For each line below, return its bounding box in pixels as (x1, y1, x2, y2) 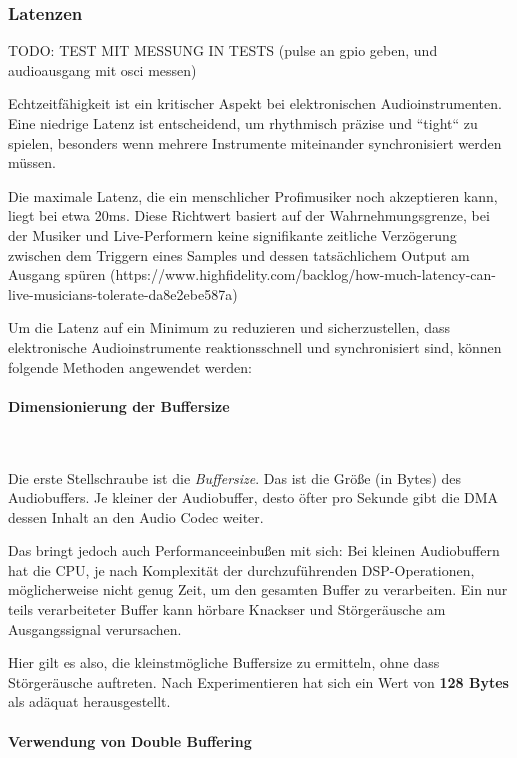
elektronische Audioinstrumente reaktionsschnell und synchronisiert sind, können (8, 336, 502, 357)
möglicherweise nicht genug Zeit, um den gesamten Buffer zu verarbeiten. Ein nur (8, 579, 508, 600)
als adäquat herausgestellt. (8, 691, 171, 712)
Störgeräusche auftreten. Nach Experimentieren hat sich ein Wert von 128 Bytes (8, 671, 509, 692)
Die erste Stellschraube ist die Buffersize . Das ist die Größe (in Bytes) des (8, 467, 462, 488)
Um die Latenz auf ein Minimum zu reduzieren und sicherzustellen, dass (8, 317, 450, 338)
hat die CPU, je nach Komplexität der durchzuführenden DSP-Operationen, (8, 559, 475, 580)
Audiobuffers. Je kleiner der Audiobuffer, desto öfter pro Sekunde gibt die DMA (8, 487, 499, 508)
